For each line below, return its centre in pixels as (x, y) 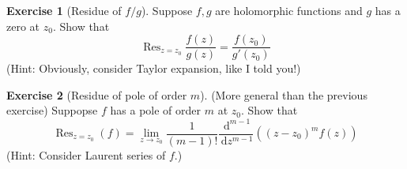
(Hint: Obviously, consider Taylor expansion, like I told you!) (154, 68)
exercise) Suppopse (52, 110)
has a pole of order (155, 110)
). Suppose (167, 10)
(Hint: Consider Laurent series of (86, 154)
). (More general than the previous (284, 94)
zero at (23, 26)
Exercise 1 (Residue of (64, 10)
